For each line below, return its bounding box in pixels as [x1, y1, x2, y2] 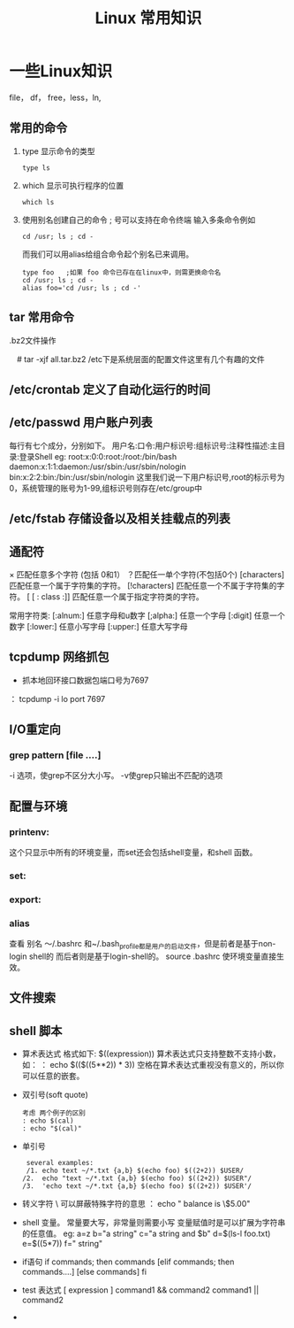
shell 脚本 [9, 1023, 63, 1038]
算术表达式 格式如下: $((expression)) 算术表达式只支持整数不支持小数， [21, 1048, 281, 1059]
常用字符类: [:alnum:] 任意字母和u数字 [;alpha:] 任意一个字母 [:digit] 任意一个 [9, 610, 285, 621]
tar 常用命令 [9, 310, 75, 325]
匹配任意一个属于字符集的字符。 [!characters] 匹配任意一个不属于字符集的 [9, 580, 277, 591]
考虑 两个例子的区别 [21, 1108, 86, 1118]
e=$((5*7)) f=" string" [21, 1239, 103, 1249]
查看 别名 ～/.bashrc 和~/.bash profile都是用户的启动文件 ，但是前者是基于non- [9, 938, 276, 952]
